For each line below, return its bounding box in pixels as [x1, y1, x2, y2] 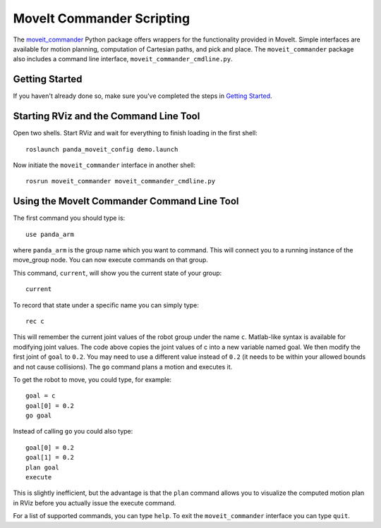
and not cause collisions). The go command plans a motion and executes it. [13, 362, 233, 371]
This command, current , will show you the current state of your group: [13, 269, 222, 277]
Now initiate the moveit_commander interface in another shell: [13, 161, 195, 169]
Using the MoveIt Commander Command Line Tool [13, 195, 239, 207]
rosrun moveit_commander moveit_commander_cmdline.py [25, 177, 215, 185]
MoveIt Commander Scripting [13, 11, 190, 26]
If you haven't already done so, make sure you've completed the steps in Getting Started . [13, 92, 272, 100]
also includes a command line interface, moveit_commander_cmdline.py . [13, 55, 233, 63]
